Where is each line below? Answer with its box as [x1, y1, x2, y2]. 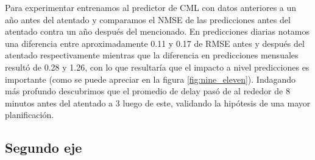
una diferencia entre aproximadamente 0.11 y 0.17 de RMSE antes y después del [5, 37, 305, 49]
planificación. [5, 108, 54, 121]
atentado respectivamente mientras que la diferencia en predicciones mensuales [5, 49, 299, 61]
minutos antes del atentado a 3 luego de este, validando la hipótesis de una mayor [5, 96, 311, 109]
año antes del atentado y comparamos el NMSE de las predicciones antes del [5, 13, 291, 26]
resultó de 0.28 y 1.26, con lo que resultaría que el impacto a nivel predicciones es [5, 60, 310, 73]
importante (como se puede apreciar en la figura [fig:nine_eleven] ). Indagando [5, 72, 296, 85]
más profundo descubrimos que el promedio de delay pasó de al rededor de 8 [5, 85, 290, 97]
